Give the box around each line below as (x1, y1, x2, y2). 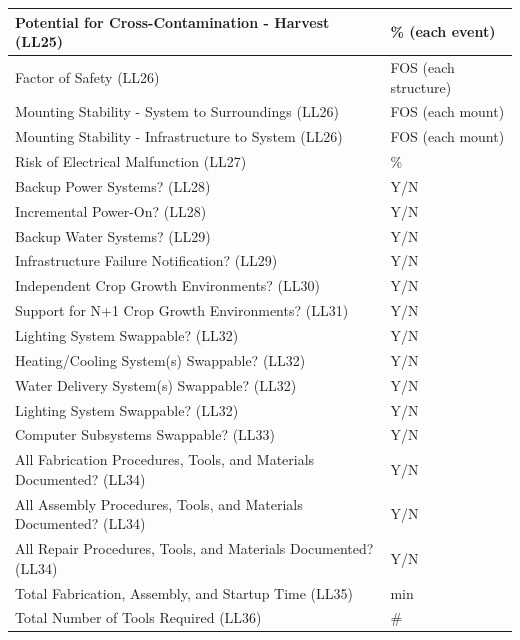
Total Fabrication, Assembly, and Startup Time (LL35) (15, 582, 354, 603)
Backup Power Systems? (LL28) (15, 175, 211, 196)
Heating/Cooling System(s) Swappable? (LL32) (15, 349, 306, 370)
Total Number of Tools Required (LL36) (15, 607, 262, 628)
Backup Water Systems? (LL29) (15, 225, 211, 246)
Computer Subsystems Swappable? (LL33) (15, 424, 276, 445)
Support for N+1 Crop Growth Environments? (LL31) (15, 300, 349, 321)
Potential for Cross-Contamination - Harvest (15, 11, 330, 32)
